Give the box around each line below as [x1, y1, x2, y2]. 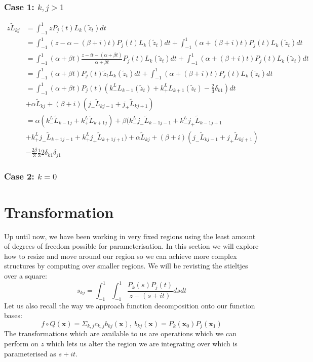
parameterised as [4, 348, 56, 358]
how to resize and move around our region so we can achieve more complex [4, 250, 237, 261]
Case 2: [4, 170, 34, 183]
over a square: [4, 270, 47, 281]
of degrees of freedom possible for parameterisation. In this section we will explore [4, 241, 259, 251]
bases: [4, 310, 22, 321]
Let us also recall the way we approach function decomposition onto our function [4, 300, 255, 310]
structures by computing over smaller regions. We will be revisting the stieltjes [4, 260, 248, 271]
